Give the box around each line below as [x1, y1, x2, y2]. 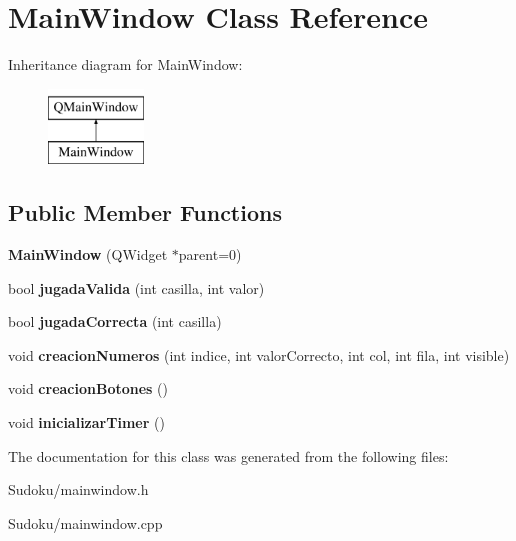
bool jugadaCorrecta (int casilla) [8, 311, 222, 332]
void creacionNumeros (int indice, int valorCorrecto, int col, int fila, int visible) [8, 344, 510, 365]
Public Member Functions [8, 197, 282, 228]
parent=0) [178, 244, 242, 265]
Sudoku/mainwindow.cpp [8, 512, 163, 533]
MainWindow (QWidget [8, 244, 168, 265]
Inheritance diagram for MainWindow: [8, 54, 243, 75]
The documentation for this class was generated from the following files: [8, 445, 449, 466]
